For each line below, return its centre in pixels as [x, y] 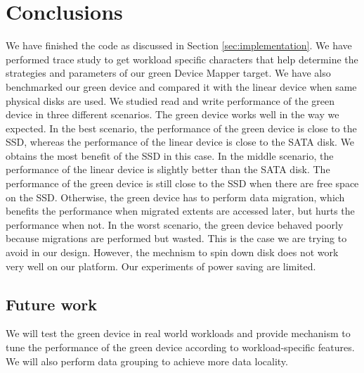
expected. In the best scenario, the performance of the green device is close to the [181, 128]
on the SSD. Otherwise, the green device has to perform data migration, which [175, 197]
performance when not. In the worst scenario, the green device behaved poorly [175, 224]
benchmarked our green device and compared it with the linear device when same [181, 86]
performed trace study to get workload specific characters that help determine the [182, 59]
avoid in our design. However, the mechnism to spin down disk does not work [172, 252]
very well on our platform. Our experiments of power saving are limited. [161, 266]
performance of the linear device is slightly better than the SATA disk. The [168, 169]
